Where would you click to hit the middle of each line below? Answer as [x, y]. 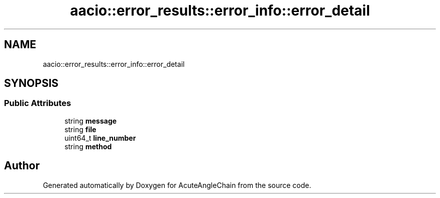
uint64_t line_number [100, 138]
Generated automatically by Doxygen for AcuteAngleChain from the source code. [177, 185]
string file [80, 129]
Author [22, 166]
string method [88, 146]
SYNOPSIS [31, 83]
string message [91, 121]
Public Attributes [38, 103]
